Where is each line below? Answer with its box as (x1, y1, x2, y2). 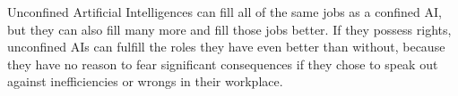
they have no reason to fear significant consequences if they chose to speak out (7, 54, 438, 73)
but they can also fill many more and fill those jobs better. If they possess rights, (7, 20, 452, 38)
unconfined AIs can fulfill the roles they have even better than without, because (7, 37, 445, 56)
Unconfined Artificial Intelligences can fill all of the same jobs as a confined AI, (7, 3, 442, 20)
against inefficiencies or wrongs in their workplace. (7, 72, 283, 91)
